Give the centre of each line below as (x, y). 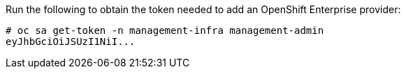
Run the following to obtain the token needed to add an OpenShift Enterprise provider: (203, 9)
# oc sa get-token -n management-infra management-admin (165, 30)
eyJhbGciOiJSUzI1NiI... (71, 41)
